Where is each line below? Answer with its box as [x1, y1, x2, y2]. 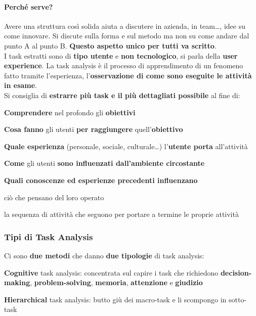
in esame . [4, 80, 37, 91]
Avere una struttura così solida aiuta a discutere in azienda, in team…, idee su [4, 20, 245, 31]
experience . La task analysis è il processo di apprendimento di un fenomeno [4, 60, 243, 71]
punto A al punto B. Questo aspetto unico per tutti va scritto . [4, 40, 217, 51]
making [4, 277, 30, 288]
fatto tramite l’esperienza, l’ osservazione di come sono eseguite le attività [4, 70, 252, 80]
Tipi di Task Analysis [4, 230, 93, 243]
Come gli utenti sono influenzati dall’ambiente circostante [4, 158, 205, 168]
